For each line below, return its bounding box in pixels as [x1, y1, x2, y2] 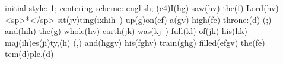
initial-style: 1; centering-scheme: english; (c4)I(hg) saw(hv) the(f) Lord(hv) [5, 2, 279, 14]
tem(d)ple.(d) [5, 48, 54, 60]
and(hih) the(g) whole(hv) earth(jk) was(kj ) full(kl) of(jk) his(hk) [5, 25, 248, 37]
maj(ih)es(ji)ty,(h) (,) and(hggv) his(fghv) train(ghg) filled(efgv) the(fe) [5, 36, 265, 48]
